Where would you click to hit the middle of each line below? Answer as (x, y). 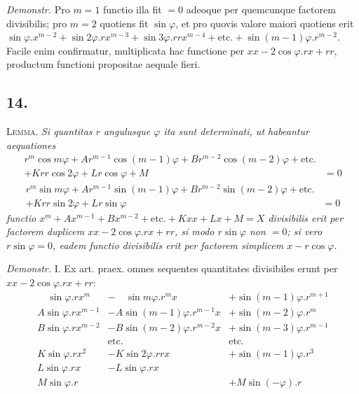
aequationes (31, 145)
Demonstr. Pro (38, 9)
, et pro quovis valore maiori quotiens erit (265, 23)
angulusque (127, 131)
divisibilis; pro (37, 23)
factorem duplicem (46, 231)
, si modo (194, 231)
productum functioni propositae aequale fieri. (103, 64)
